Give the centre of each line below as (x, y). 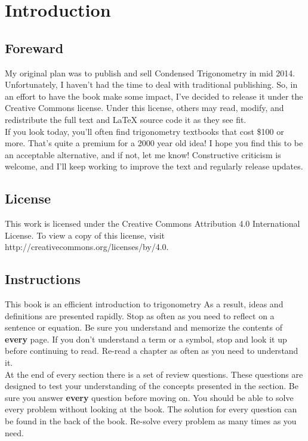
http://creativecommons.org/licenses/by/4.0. (87, 247)
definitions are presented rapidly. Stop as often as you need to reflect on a (140, 315)
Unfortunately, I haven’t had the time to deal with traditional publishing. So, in (151, 84)
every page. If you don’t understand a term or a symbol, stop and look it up (146, 339)
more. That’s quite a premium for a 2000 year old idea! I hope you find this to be (154, 143)
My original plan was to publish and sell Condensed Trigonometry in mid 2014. (150, 73)
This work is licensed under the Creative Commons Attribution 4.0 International (153, 223)
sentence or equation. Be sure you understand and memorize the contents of (144, 327)
